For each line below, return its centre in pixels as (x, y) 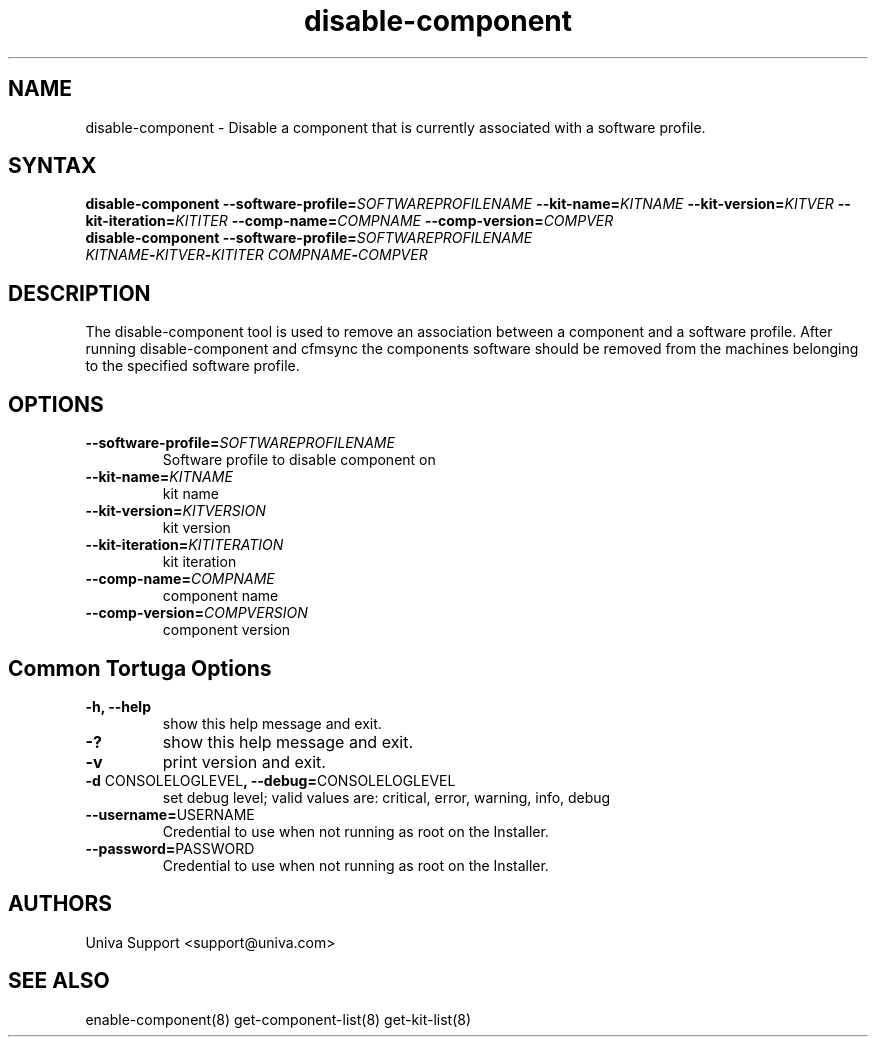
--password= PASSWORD (170, 848)
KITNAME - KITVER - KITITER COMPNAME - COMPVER (256, 255)
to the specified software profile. (192, 366)
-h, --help (118, 706)
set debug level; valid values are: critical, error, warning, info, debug (386, 797)
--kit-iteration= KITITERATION (184, 545)
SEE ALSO (59, 981)
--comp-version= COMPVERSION (196, 613)
